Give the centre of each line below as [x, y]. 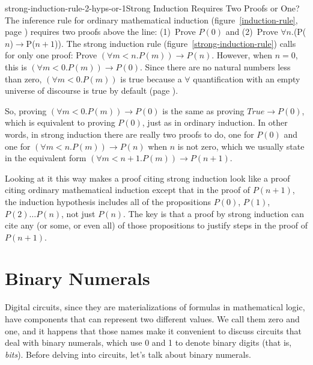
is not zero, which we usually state [241, 146]
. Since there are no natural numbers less [215, 66]
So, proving [26, 110]
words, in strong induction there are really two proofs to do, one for [129, 134]
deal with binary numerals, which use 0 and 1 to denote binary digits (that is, [148, 342]
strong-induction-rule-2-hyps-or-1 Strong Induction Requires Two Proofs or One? [152, 8]
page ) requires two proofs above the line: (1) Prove [100, 32]
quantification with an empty [247, 78]
